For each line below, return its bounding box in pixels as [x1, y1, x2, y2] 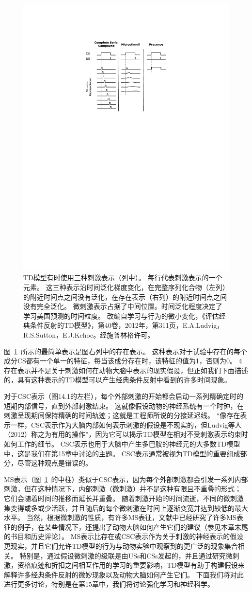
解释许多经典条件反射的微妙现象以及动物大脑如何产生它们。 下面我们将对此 [4, 569, 244, 579]
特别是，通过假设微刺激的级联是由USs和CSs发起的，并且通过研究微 [19, 550, 233, 560]
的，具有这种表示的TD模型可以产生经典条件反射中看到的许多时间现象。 [4, 375, 231, 385]
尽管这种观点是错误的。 [17, 458, 92, 468]
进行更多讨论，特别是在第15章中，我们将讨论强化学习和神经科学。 [4, 579, 214, 589]
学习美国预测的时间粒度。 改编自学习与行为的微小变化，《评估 [23, 310, 219, 321]
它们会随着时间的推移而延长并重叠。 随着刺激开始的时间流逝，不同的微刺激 [4, 493, 244, 503]
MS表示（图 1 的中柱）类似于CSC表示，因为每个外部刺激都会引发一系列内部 [4, 474, 248, 484]
